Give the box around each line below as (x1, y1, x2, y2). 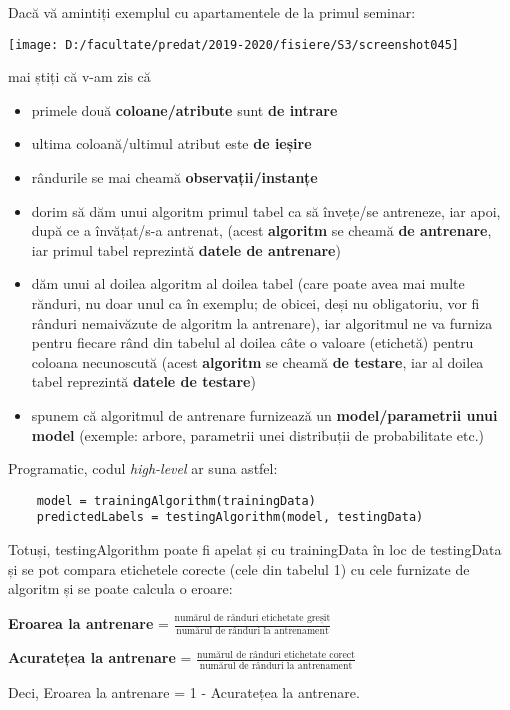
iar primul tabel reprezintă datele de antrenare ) (31, 239, 341, 260)
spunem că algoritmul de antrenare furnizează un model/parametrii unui (31, 404, 498, 425)
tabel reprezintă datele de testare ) (31, 371, 256, 392)
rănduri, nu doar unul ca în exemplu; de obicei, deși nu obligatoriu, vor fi (31, 293, 480, 313)
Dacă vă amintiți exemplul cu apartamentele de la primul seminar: (8, 2, 416, 22)
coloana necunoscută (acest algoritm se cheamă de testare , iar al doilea (31, 351, 484, 372)
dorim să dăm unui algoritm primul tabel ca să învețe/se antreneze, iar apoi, (31, 200, 501, 221)
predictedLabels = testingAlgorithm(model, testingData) (36, 510, 424, 525)
